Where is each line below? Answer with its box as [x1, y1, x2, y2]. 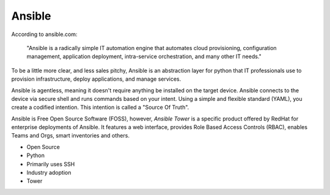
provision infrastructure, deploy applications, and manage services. [11, 75, 182, 83]
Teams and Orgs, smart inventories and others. [11, 132, 130, 139]
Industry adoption [26, 169, 71, 177]
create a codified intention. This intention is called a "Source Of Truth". [11, 104, 189, 111]
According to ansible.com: [11, 31, 78, 38]
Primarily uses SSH [26, 160, 75, 167]
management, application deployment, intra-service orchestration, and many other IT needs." [26, 53, 262, 61]
